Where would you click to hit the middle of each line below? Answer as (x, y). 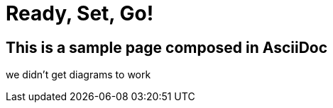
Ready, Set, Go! (80, 13)
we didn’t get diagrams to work (78, 75)
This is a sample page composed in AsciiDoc (167, 47)
